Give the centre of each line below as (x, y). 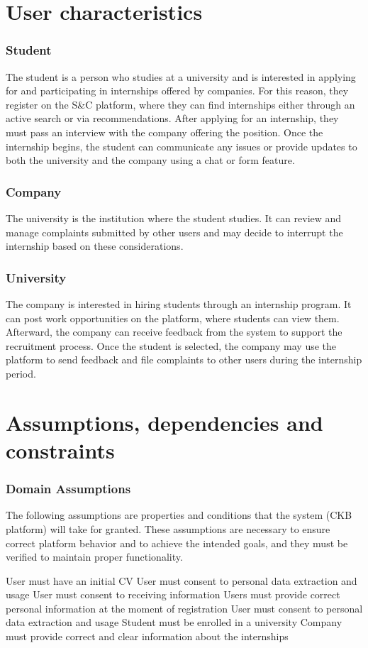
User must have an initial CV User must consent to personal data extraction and (182, 580)
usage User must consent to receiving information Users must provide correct (173, 594)
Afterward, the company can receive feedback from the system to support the (174, 332)
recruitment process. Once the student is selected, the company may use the (171, 345)
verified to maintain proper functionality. (94, 557)
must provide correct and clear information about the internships (147, 636)
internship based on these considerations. (95, 246)
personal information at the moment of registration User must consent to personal (184, 608)
